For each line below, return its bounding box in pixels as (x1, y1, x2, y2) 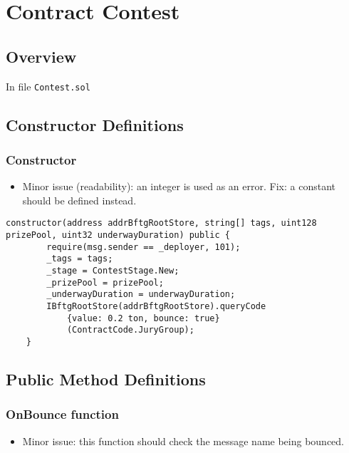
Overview (6, 45, 77, 67)
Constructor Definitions (6, 113, 184, 135)
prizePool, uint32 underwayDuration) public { (6, 230, 230, 241)
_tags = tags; (46, 254, 113, 264)
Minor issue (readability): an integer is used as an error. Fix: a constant (22, 179, 335, 194)
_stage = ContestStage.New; (46, 266, 179, 276)
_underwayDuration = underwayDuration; (46, 289, 236, 300)
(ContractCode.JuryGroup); (66, 325, 194, 335)
